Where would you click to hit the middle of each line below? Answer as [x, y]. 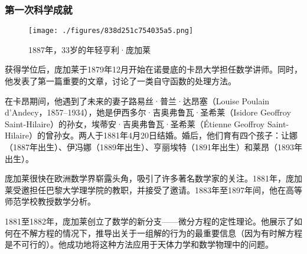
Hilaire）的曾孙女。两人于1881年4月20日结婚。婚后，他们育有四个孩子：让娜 [151, 135]
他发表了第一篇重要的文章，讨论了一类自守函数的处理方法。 [120, 81]
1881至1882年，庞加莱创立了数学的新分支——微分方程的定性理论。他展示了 [149, 221]
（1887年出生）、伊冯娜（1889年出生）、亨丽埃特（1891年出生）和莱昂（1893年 [153, 147]
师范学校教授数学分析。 [50, 201]
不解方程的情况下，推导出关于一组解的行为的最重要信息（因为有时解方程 [161, 232]
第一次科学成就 [39, 9]
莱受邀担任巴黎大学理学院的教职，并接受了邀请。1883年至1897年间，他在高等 [153, 189]
